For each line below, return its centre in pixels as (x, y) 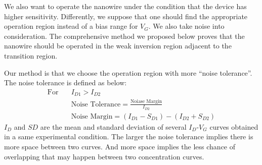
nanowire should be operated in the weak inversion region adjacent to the (118, 46)
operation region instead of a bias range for (71, 26)
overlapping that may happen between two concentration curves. (104, 156)
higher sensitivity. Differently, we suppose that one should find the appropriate (126, 16)
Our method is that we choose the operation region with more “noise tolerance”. (128, 72)
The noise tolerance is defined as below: (65, 82)
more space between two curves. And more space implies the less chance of (120, 147)
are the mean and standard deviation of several (113, 126)
